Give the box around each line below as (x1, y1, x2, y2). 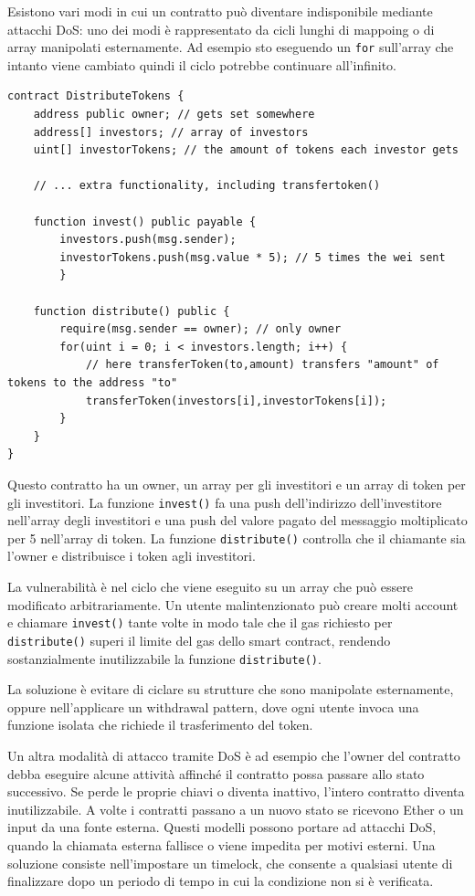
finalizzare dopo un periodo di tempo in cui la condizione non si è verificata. (7, 871, 434, 891)
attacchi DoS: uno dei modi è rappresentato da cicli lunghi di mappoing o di (7, 19, 435, 38)
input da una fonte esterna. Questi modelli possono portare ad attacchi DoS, (7, 817, 437, 837)
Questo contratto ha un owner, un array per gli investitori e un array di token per (7, 474, 466, 493)
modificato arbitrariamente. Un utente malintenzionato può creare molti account (7, 595, 459, 614)
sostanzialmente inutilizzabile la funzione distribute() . (7, 648, 322, 668)
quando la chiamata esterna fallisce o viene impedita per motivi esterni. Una (7, 835, 436, 854)
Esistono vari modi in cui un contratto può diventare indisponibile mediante (7, 2, 433, 20)
